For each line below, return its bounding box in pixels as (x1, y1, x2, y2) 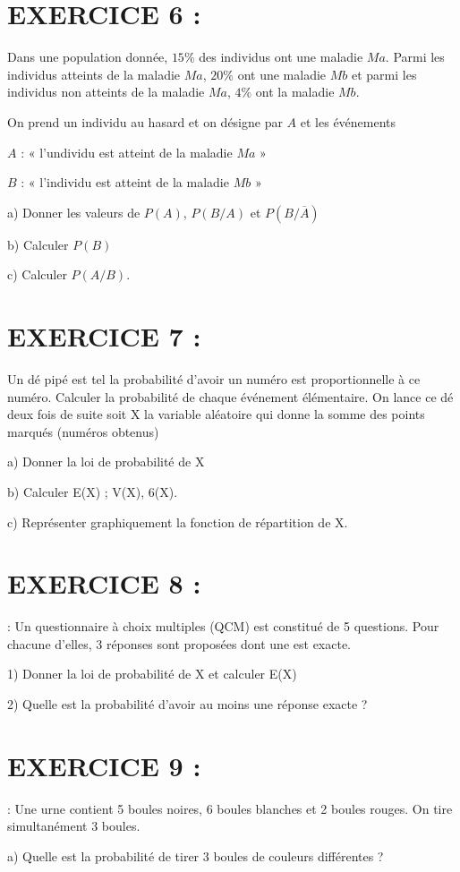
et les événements (300, 112, 396, 131)
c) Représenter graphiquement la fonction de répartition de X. (7, 512, 348, 531)
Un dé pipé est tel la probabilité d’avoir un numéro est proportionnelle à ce (7, 370, 421, 388)
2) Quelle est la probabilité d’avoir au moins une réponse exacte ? (7, 695, 368, 714)
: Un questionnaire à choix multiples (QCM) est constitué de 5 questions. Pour (7, 617, 439, 636)
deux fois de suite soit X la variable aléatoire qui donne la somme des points (7, 405, 425, 423)
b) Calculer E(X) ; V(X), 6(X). (7, 482, 178, 500)
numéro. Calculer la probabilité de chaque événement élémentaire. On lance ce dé (7, 387, 454, 406)
